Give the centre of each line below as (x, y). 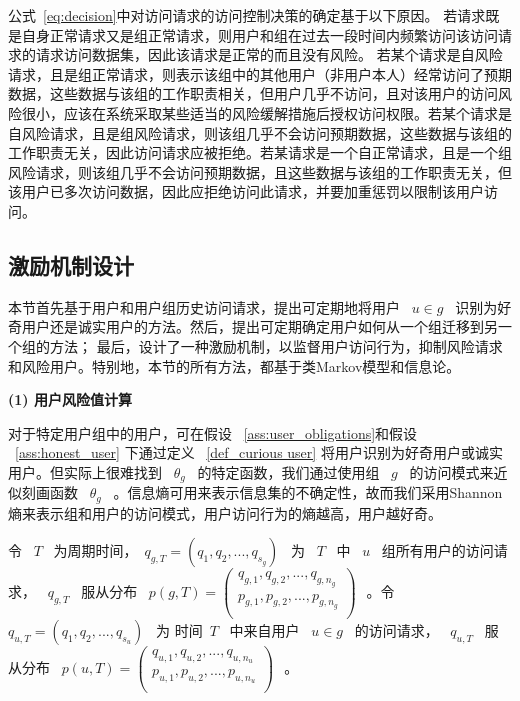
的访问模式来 (451, 471)
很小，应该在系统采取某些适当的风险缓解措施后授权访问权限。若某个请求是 (266, 112)
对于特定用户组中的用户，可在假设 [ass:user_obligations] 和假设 (213, 432)
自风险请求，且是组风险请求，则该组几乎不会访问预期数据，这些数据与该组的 (260, 132)
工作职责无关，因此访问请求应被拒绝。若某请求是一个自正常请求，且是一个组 (260, 152)
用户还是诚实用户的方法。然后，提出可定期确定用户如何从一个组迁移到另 (259, 326)
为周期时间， (95, 550)
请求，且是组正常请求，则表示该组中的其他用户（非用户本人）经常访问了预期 (260, 73)
